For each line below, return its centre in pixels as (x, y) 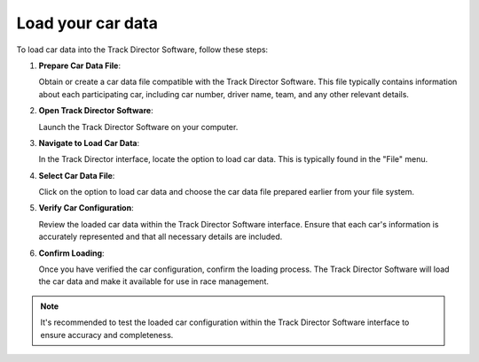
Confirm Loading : (72, 253)
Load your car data (87, 23)
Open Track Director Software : (96, 111)
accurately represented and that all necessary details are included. (161, 237)
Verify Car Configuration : (86, 208)
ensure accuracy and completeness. (107, 335)
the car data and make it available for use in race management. (154, 281)
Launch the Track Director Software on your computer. (138, 127)
